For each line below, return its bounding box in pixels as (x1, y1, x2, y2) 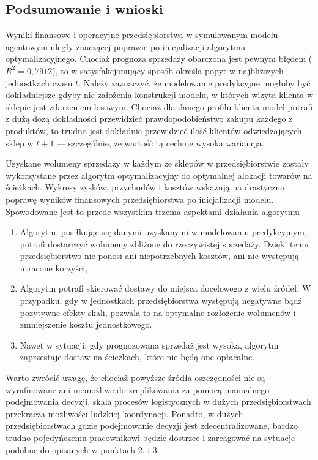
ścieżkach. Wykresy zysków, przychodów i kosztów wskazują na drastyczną (6, 181, 285, 194)
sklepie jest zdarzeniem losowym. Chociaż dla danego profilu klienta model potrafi (6, 100, 313, 113)
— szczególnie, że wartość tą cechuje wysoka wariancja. (57, 136, 264, 149)
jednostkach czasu (6, 76, 73, 89)
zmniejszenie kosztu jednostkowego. (20, 318, 152, 331)
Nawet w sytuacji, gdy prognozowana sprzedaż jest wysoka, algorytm (20, 338, 279, 351)
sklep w (6, 136, 34, 149)
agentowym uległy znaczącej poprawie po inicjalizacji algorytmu (6, 40, 246, 53)
